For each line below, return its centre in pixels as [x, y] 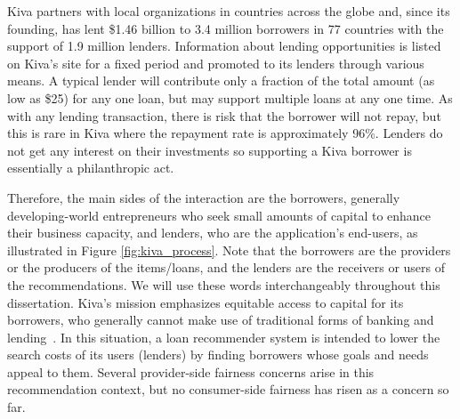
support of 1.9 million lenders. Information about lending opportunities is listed [224, 46]
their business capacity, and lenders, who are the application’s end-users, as [213, 233]
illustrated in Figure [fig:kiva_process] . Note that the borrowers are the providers [229, 250]
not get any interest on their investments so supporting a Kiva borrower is [210, 150]
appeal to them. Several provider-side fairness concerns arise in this [191, 371]
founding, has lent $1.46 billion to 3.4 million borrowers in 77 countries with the [226, 28]
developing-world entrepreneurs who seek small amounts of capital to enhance [219, 215]
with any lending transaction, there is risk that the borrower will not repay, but [224, 115]
